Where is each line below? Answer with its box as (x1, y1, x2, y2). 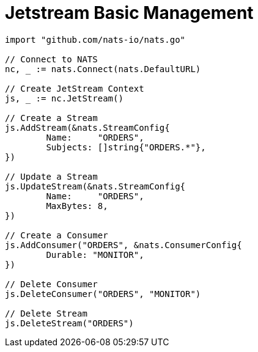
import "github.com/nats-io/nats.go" (5, 34, 186, 45)
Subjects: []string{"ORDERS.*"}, (46, 142, 206, 152)
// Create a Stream (5, 112, 98, 123)
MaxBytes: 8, (46, 200, 108, 211)
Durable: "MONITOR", (46, 249, 144, 260)
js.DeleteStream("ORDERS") (5, 318, 134, 328)
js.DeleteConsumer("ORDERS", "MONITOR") (5, 288, 201, 299)
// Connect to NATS (5, 54, 98, 64)
